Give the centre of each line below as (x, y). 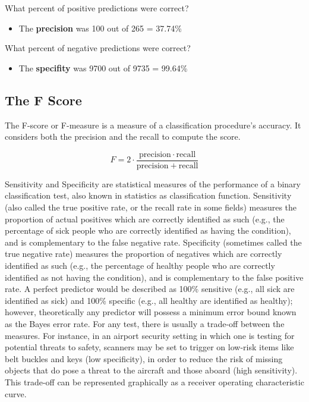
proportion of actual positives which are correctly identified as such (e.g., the (145, 219)
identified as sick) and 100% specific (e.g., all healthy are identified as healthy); (149, 300)
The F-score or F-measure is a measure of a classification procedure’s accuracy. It (153, 125)
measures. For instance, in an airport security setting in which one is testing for (150, 335)
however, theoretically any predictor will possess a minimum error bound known (151, 312)
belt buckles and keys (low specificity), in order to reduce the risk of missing (144, 358)
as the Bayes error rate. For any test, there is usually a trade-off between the (145, 323)
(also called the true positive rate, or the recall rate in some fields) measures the (151, 207)
